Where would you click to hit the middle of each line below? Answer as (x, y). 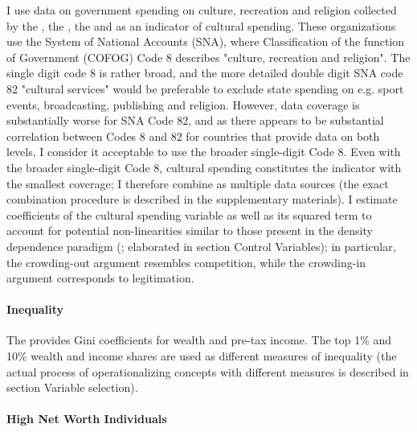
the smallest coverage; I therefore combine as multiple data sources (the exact (198, 183)
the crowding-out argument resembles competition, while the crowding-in (186, 262)
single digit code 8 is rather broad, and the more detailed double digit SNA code (205, 73)
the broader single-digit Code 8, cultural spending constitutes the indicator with (204, 167)
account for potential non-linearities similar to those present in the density (190, 230)
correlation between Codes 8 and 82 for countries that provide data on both (193, 136)
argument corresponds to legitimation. (100, 278)
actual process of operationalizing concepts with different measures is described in (208, 371)
